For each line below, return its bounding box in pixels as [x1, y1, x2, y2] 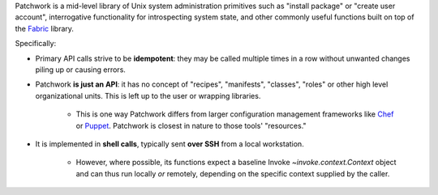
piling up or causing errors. [35, 65, 126, 74]
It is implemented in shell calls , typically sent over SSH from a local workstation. [35, 138, 304, 149]
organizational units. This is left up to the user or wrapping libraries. [35, 91, 261, 100]
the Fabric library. [15, 23, 75, 33]
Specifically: [15, 39, 57, 49]
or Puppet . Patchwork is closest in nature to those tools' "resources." [75, 121, 307, 130]
